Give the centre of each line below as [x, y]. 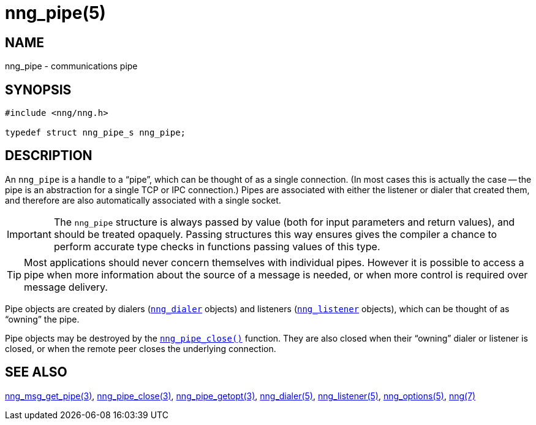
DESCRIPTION [49, 156]
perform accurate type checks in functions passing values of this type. [217, 246]
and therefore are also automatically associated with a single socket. [143, 200]
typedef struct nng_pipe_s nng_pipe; [96, 133]
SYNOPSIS [38, 90]
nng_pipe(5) [55, 13]
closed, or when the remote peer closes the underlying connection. [141, 348]
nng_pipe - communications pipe [71, 66]
